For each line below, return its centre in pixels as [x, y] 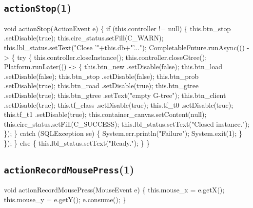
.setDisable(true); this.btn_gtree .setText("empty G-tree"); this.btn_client [115, 95]
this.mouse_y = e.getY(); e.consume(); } [65, 199]
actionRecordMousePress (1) [69, 169]
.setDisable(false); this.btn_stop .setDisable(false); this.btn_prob [101, 76]
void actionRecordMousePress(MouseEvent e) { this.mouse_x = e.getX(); [114, 190]
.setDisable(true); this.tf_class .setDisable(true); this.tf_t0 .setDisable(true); [119, 104]
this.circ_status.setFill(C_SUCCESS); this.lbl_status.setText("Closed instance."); [127, 123]
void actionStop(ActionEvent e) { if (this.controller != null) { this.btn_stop [117, 28]
